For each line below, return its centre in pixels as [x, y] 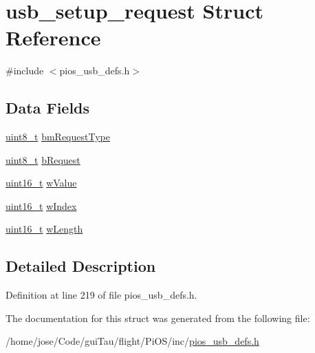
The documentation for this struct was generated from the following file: [158, 318]
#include [25, 71]
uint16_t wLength [44, 229]
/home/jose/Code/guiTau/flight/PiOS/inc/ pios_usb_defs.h [132, 341]
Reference [53, 38]
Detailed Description [81, 266]
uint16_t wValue [41, 183]
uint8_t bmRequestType [58, 137]
